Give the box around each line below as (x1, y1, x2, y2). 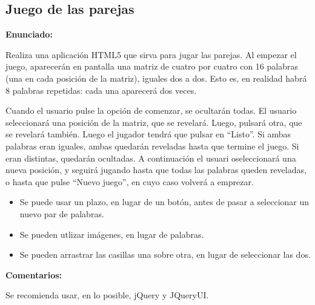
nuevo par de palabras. (19, 207, 104, 220)
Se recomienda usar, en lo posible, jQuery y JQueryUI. (5, 289, 209, 301)
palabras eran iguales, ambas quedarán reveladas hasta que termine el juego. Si (5, 139, 299, 152)
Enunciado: (5, 28, 53, 41)
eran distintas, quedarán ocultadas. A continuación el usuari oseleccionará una (5, 151, 296, 164)
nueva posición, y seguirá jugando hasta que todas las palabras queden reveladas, (5, 163, 307, 176)
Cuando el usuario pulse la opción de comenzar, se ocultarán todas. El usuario (5, 104, 297, 117)
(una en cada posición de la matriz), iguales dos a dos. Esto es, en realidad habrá (5, 71, 307, 84)
